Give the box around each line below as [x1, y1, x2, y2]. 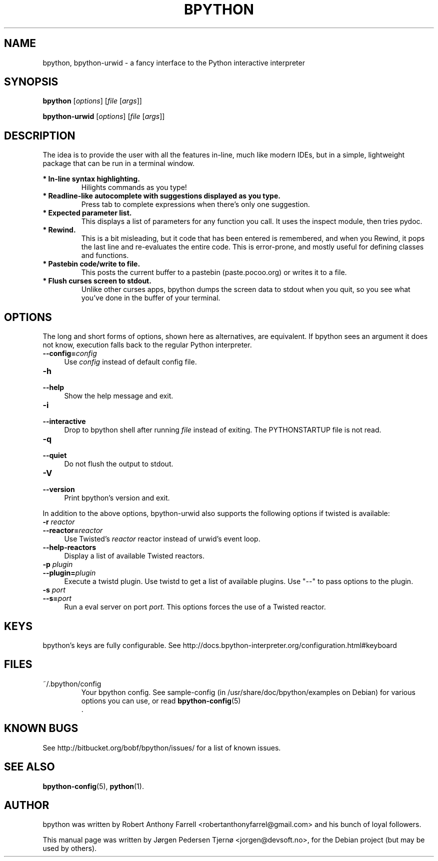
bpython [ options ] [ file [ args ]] [42, 96, 142, 105]
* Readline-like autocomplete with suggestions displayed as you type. [42, 191, 280, 200]
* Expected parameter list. [42, 208, 132, 217]
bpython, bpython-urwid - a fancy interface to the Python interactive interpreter [42, 58, 305, 67]
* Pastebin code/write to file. [42, 259, 140, 268]
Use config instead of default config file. [64, 357, 197, 366]
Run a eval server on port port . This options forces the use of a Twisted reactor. [64, 602, 326, 611]
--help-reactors [42, 543, 96, 552]
